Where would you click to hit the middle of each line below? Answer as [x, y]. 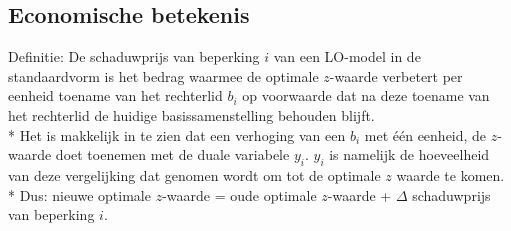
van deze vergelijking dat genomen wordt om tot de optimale [194, 174]
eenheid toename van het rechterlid [115, 95]
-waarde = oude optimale [239, 194]
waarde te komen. [450, 174]
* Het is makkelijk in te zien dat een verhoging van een [177, 134]
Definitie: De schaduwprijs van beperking [134, 56]
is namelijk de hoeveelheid [409, 154]
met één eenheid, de [425, 134]
